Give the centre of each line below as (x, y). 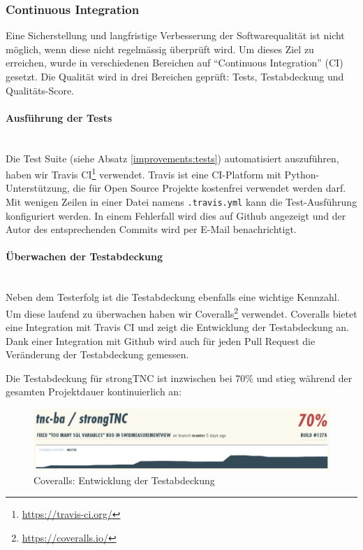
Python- (302, 174)
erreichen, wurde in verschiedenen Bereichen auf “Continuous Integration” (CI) (175, 63)
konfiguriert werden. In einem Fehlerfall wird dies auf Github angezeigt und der (176, 215)
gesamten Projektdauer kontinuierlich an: (94, 392)
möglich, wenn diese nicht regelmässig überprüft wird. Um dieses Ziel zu (160, 49)
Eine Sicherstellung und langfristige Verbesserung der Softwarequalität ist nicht (175, 35)
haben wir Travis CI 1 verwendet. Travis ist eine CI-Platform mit (143, 173)
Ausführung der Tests (59, 117)
